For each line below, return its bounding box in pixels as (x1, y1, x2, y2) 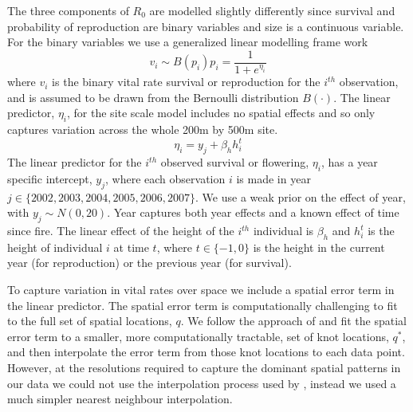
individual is (253, 222, 314, 238)
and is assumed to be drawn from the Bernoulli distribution (7, 88, 299, 105)
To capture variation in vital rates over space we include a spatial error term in (7, 281, 395, 297)
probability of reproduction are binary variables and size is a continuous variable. (7, 18, 404, 34)
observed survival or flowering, (160, 154, 309, 171)
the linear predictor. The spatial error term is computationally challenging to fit (7, 296, 398, 313)
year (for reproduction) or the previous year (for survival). (7, 254, 292, 271)
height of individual (7, 238, 103, 255)
